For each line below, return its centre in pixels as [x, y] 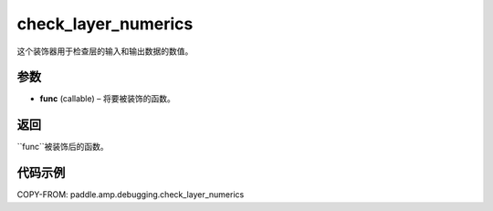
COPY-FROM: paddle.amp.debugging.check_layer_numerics [131, 195]
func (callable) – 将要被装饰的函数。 [107, 99]
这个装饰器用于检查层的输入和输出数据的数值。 [105, 51]
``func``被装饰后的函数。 [63, 147]
